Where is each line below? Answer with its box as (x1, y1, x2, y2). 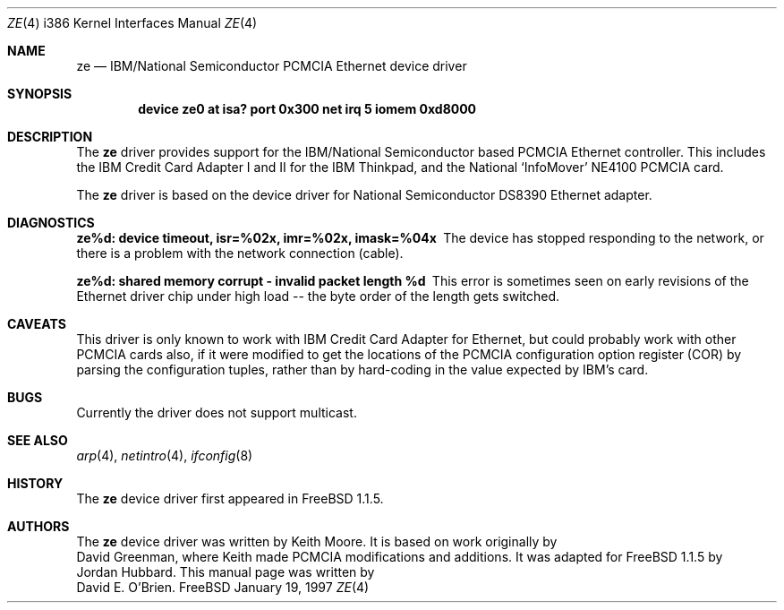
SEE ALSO (7, 433, 68, 448)
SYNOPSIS (7, 86, 72, 101)
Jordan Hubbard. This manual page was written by (76, 564, 375, 580)
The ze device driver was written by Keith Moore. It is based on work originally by (76, 534, 558, 549)
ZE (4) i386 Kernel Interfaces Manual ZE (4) (7, 15, 258, 30)
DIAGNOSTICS (7, 215, 95, 230)
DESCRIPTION (7, 129, 93, 144)
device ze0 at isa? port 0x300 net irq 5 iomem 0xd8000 (138, 101, 477, 116)
